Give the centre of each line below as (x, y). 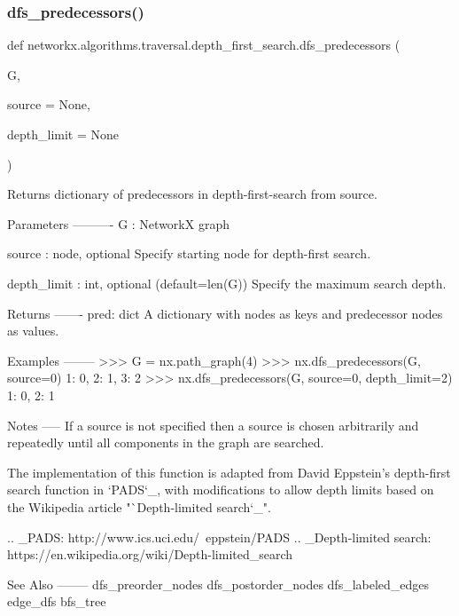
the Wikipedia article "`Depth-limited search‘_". (139, 506)
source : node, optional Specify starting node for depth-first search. (189, 253)
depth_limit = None (63, 134)
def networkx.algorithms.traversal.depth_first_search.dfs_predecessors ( (204, 45)
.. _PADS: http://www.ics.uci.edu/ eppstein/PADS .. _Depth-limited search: (219, 537)
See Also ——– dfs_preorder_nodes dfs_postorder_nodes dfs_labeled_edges (218, 584)
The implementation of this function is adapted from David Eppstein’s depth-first (229, 472)
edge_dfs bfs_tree (57, 601)
